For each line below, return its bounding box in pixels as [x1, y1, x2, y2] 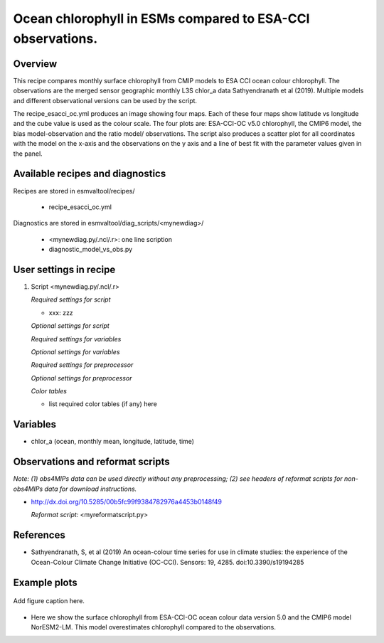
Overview [13, 58, 58, 70]
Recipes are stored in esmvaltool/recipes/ [13, 186, 135, 195]
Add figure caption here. [13, 597, 85, 605]
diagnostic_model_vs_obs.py [48, 245, 133, 254]
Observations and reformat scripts [13, 456, 170, 468]
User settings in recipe [13, 263, 116, 275]
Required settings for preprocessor [31, 361, 134, 369]
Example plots [13, 576, 78, 588]
